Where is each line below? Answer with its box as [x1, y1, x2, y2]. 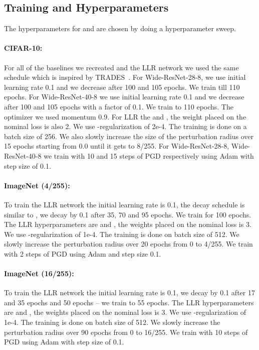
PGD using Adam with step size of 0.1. [4, 336, 124, 347]
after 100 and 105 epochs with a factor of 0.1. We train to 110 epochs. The [4, 101, 233, 111]
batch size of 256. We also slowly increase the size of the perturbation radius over [4, 131, 254, 141]
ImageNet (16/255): [4, 268, 74, 279]
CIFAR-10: [4, 43, 43, 53]
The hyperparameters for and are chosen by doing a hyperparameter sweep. [4, 23, 236, 34]
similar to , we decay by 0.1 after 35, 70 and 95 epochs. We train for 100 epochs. [4, 209, 251, 219]
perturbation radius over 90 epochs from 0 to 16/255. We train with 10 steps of [4, 326, 248, 337]
